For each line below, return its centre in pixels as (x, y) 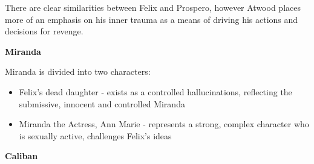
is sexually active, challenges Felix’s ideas (95, 135)
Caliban (21, 156)
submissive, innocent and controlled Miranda (102, 103)
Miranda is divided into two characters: (78, 71)
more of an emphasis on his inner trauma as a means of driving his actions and (152, 19)
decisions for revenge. (44, 31)
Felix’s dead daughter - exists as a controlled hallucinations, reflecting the (155, 91)
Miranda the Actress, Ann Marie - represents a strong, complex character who (164, 124)
